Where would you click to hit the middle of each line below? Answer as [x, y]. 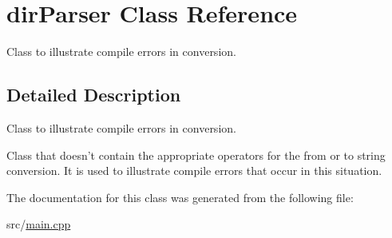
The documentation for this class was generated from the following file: [180, 197]
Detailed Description [94, 95]
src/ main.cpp [39, 224]
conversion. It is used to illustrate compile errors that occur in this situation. [194, 171]
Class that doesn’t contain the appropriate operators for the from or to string [196, 155]
